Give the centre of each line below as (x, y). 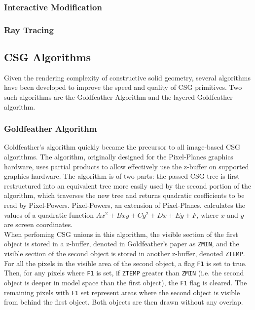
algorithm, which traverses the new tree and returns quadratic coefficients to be (124, 195)
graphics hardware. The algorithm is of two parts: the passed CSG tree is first (122, 176)
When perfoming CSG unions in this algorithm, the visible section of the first (121, 234)
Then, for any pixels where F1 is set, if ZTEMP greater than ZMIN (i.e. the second (124, 273)
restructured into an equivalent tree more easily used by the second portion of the (128, 185)
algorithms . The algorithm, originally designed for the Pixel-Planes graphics (119, 157)
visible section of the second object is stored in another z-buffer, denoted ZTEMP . (125, 253)
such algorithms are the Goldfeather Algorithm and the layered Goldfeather (118, 97)
